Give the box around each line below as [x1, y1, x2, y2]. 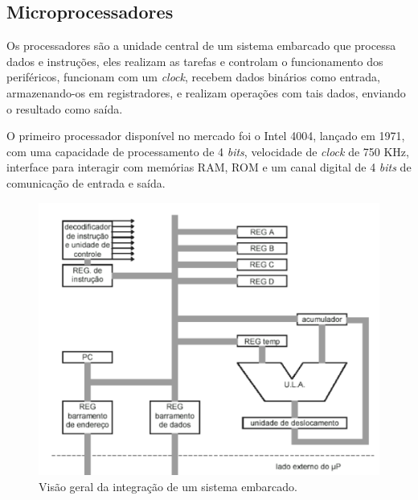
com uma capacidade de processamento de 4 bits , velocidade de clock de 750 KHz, [6, 143, 409, 159]
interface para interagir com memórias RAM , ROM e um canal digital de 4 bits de [6, 159, 412, 176]
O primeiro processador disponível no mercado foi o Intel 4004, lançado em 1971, [6, 127, 405, 144]
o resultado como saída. [6, 100, 123, 117]
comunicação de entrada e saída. [6, 174, 166, 191]
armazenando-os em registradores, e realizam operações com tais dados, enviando [6, 84, 406, 101]
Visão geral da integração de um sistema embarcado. [39, 477, 297, 494]
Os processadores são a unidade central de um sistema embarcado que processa [6, 37, 396, 54]
